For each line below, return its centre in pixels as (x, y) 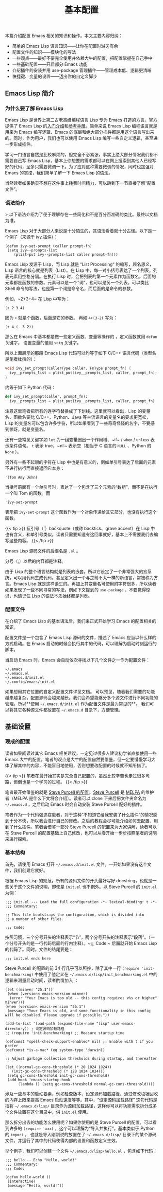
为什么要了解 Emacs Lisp (34, 108)
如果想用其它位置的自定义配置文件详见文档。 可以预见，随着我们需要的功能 (80, 692)
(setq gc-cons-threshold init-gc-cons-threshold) (58, 1075)
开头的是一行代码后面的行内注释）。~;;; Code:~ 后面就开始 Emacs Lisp (87, 943)
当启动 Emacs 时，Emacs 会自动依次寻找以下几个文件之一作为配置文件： (78, 660)
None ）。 (13, 452)
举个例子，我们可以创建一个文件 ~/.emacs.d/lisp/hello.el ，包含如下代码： (81, 1151)
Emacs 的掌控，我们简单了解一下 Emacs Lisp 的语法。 (59, 173)
